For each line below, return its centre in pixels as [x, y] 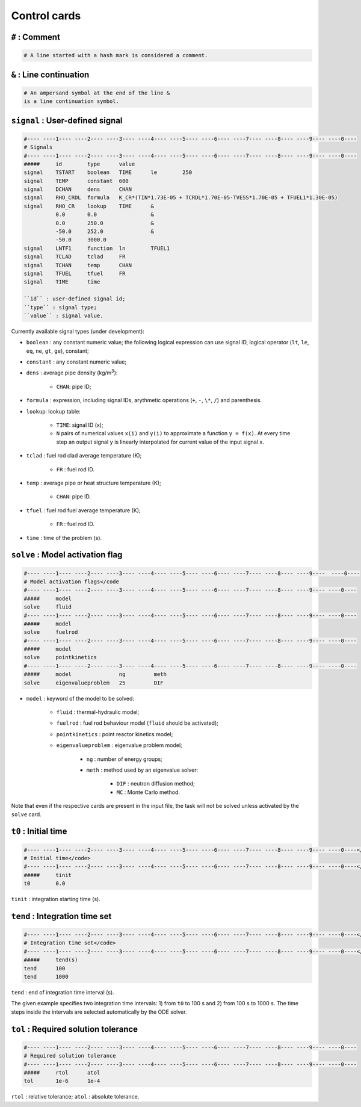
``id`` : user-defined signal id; [75, 299]
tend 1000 [46, 977]
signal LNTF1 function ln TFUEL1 [97, 248]
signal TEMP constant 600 [76, 181]
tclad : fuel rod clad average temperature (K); [84, 456]
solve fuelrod [51, 632]
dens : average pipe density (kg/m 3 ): [72, 372]
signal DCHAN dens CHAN [78, 189]
